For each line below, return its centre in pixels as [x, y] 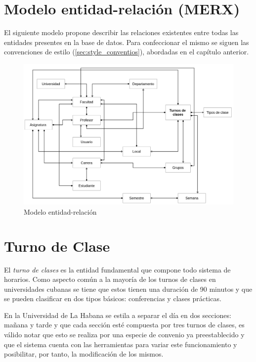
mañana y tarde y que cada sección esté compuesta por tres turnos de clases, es [124, 325]
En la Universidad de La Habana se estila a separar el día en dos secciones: [118, 315]
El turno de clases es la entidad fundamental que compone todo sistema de [117, 269]
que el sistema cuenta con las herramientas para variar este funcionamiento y [121, 344]
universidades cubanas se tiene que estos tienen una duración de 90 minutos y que [128, 289]
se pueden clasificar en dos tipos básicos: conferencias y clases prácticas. [113, 298]
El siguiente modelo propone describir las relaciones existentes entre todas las [121, 32]
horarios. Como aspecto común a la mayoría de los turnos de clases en [110, 279]
